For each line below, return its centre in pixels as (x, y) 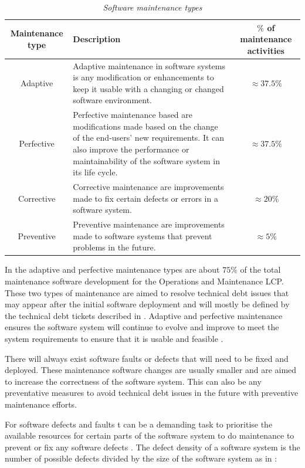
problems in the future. (114, 247)
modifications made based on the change (145, 126)
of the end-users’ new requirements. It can (149, 138)
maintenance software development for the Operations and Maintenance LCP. (144, 281)
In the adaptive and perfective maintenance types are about (112, 269)
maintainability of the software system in (147, 160)
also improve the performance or (131, 149)
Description (97, 39)
